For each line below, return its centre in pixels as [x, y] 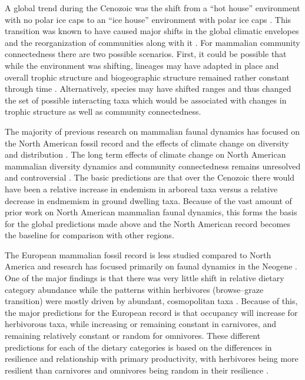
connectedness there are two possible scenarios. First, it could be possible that [146, 54]
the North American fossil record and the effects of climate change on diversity [147, 143]
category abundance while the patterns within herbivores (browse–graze [134, 289]
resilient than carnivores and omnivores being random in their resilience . [137, 370]
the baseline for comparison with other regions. [89, 235]
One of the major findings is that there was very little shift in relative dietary [145, 278]
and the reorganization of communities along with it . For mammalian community [152, 42]
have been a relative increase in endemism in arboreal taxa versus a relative [141, 189]
